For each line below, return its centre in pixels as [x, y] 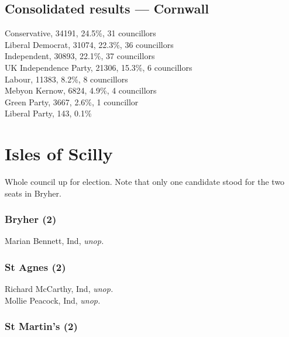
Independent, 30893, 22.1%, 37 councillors [80, 56]
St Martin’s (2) [41, 326]
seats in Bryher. [33, 193]
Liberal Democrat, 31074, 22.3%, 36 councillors [89, 44]
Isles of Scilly [59, 154]
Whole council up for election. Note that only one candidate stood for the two [145, 182]
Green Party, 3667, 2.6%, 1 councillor [72, 102]
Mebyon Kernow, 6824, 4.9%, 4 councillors [81, 90]
